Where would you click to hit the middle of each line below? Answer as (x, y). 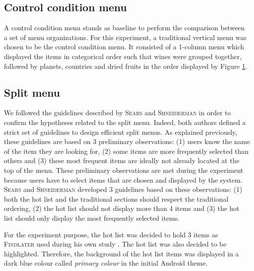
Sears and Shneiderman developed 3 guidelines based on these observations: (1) (123, 189)
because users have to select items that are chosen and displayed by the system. (123, 179)
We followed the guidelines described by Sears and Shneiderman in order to (117, 113)
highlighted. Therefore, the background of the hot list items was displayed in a (121, 253)
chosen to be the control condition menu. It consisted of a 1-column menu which (124, 47)
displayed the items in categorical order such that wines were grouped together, (123, 56)
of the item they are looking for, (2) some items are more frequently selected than (126, 151)
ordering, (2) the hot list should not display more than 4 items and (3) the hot (122, 208)
